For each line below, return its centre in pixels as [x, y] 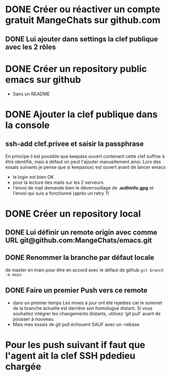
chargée [23, 367]
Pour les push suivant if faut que [75, 345]
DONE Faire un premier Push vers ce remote [77, 291]
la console [28, 125]
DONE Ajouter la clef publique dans [81, 114]
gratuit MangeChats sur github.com [83, 20]
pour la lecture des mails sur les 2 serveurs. [59, 182]
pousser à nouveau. [34, 319]
